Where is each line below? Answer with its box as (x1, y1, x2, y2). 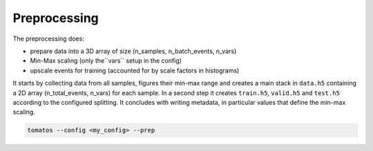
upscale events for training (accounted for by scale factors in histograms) (30, 66, 240, 74)
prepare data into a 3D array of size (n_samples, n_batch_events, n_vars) (30, 47, 237, 55)
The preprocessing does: (12, 34, 84, 43)
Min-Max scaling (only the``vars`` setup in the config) (30, 57, 182, 65)
